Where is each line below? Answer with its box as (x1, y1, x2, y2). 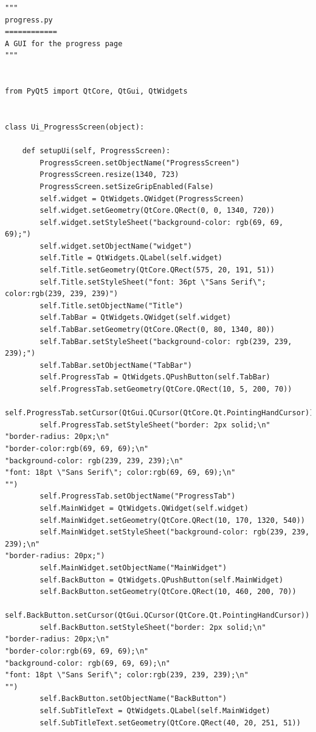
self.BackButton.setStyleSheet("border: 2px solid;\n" (39, 623, 266, 632)
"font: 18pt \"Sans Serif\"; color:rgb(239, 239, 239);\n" (5, 671, 249, 680)
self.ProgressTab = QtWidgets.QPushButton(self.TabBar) (39, 373, 270, 382)
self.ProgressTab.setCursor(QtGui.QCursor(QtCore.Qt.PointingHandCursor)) (5, 409, 314, 418)
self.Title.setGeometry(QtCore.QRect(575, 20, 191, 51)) (39, 266, 275, 275)
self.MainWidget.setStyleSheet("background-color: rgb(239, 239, (39, 528, 310, 537)
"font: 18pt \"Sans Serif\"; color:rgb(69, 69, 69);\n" (5, 468, 236, 477)
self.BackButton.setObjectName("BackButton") (39, 694, 227, 703)
